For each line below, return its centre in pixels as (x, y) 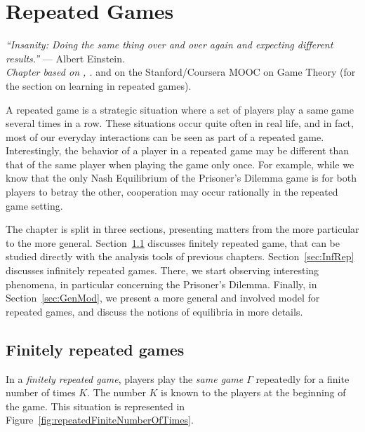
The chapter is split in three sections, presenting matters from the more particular (182, 229)
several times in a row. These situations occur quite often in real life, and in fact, (180, 123)
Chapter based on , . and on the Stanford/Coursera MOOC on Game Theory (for (181, 72)
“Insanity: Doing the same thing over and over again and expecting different (170, 45)
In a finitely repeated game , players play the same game (125, 378)
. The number (117, 392)
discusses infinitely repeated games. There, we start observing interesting (162, 270)
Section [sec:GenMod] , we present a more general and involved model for (163, 298)
